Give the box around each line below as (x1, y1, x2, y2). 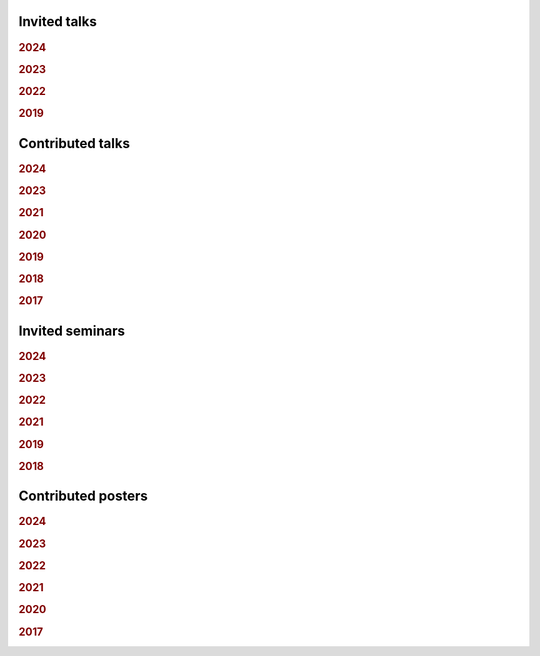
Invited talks (18, 13, 97, 30)
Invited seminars (18, 322, 125, 339)
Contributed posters (18, 488, 149, 505)
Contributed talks (18, 135, 130, 152)
